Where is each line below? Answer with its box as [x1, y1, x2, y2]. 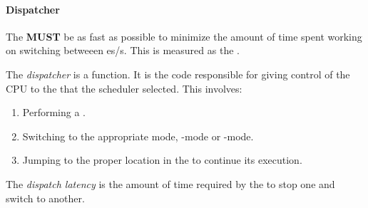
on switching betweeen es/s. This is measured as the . [6, 43, 240, 58]
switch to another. [6, 190, 85, 205]
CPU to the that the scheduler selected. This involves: [6, 80, 242, 95]
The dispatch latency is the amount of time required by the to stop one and [6, 176, 335, 191]
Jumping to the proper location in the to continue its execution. [22, 152, 302, 167]
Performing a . [22, 105, 86, 120]
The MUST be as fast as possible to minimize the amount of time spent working [6, 28, 362, 43]
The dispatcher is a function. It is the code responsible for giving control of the [6, 66, 350, 81]
